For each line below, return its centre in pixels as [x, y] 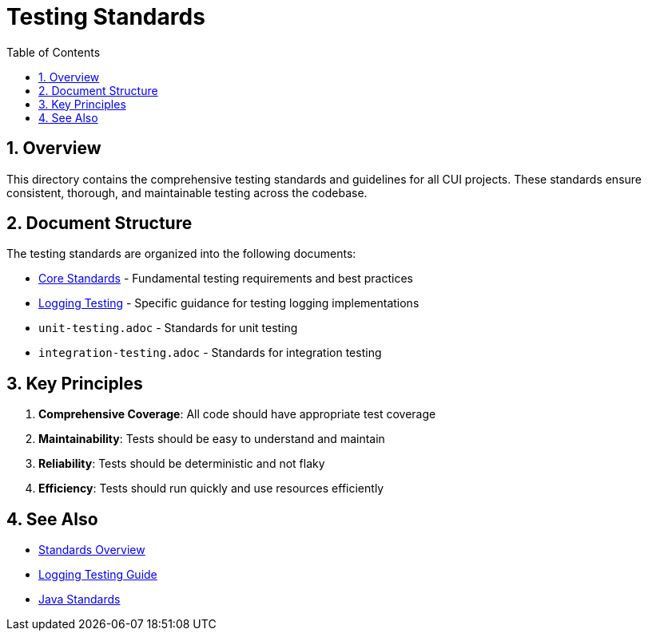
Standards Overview [92, 550]
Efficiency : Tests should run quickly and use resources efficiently [211, 489]
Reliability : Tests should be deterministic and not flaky [182, 464]
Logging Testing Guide [98, 575]
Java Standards [80, 599]
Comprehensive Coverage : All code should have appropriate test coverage [237, 414]
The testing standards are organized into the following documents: [181, 254]
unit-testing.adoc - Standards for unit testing [168, 328]
